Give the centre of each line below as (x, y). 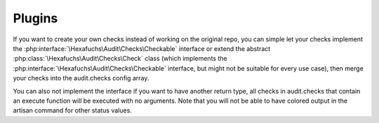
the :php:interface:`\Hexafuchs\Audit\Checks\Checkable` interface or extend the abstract (142, 48)
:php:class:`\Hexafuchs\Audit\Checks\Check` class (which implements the (120, 59)
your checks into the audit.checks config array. (81, 78)
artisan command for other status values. (73, 110)
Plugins (35, 18)
